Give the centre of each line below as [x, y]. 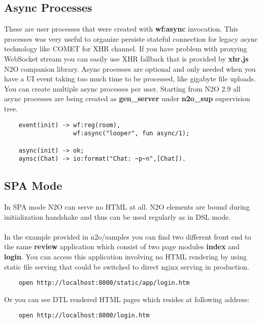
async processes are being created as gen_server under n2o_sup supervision [127, 98]
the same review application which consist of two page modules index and [122, 246]
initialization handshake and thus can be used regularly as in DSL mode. [118, 216]
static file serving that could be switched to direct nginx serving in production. [127, 266]
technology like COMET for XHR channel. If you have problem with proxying [126, 49]
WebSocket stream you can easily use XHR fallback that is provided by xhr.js [126, 58]
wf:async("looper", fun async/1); [132, 134]
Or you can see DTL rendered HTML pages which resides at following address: [127, 299]
